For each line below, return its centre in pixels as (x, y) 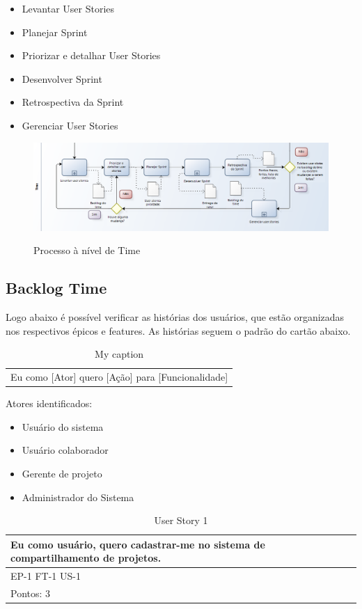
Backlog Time (56, 288)
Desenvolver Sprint (62, 78)
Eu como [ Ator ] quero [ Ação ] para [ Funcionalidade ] (119, 377)
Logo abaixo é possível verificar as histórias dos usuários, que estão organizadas (175, 317)
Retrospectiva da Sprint (73, 102)
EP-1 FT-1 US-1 (46, 576)
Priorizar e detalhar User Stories (91, 55)
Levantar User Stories (68, 8)
